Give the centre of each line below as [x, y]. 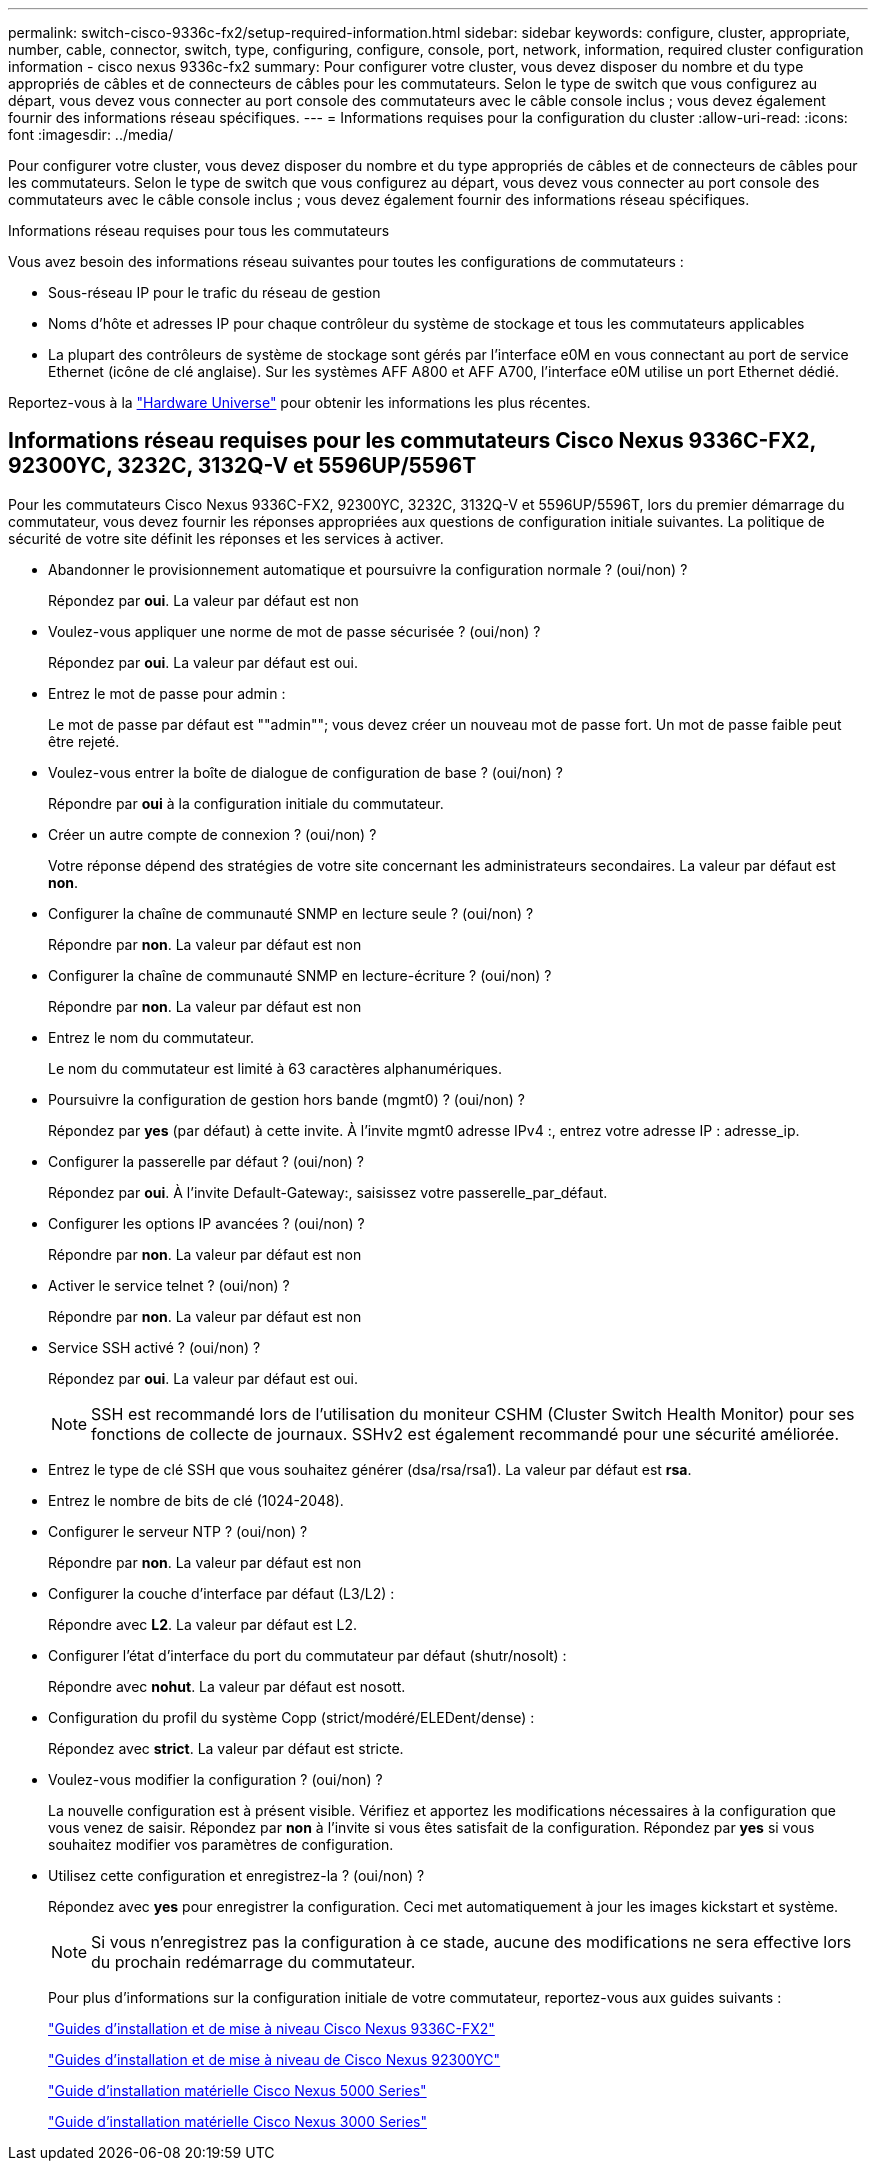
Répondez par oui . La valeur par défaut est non [203, 600]
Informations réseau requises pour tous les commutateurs [199, 230]
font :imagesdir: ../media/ [91, 134]
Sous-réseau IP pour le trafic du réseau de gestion [214, 292]
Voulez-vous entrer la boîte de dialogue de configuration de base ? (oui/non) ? [305, 772]
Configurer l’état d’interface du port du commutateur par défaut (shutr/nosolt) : [307, 1655]
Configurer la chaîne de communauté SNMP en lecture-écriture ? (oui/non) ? [300, 975]
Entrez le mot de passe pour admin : [167, 693]
